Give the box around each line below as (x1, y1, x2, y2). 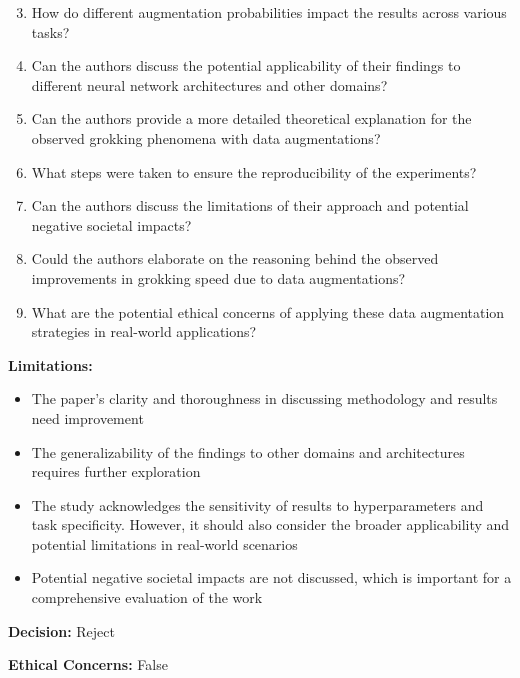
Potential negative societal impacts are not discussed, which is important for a (31, 567, 512, 588)
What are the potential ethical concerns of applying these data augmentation (31, 301, 505, 322)
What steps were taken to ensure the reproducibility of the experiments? (31, 161, 477, 182)
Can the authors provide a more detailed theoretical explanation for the (31, 108, 472, 129)
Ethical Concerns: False (8, 654, 168, 675)
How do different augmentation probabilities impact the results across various (31, 2, 507, 22)
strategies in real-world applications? (31, 321, 257, 342)
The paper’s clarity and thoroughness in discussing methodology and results (31, 388, 498, 409)
